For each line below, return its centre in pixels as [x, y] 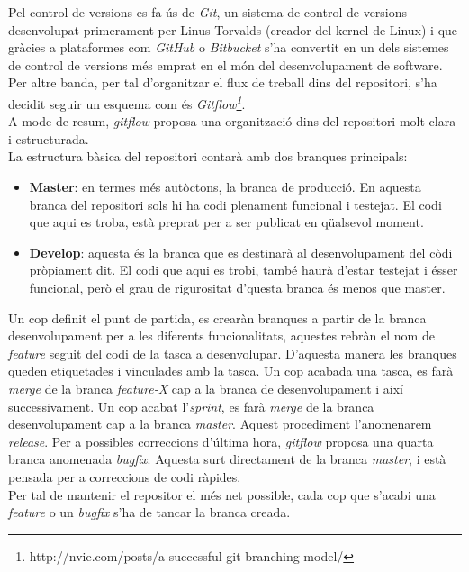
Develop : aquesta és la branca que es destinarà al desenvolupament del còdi [241, 252]
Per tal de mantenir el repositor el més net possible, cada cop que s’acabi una [222, 494]
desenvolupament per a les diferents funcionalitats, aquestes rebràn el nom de [221, 336]
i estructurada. [49, 138]
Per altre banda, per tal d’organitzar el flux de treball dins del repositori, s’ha [223, 82]
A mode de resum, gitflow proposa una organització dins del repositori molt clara [232, 121]
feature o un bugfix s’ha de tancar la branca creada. [149, 512]
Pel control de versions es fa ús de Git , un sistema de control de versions [208, 12]
